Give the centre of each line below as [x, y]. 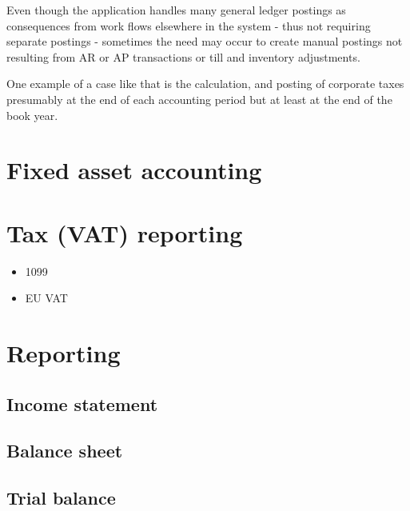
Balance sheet [65, 451]
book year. [32, 115]
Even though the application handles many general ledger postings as [176, 10]
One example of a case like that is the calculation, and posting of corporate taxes [205, 84]
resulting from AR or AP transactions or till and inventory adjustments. [183, 56]
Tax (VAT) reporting [125, 232]
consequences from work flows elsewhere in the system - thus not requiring [189, 25]
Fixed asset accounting [134, 170]
